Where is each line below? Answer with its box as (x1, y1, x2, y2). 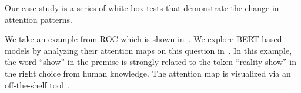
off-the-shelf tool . (5, 78, 70, 91)
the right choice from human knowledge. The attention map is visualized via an (5, 67, 291, 79)
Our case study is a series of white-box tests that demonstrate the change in (5, 2, 279, 13)
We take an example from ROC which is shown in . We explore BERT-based (5, 33, 282, 45)
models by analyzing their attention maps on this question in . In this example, (5, 44, 292, 56)
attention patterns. (5, 13, 72, 25)
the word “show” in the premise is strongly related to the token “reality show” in (5, 56, 296, 68)
